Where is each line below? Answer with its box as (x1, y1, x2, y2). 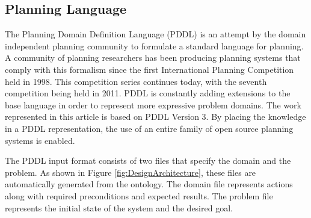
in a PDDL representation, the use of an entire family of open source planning (5, 122, 294, 134)
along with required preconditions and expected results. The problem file (5, 189, 273, 202)
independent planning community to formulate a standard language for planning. (5, 39, 304, 52)
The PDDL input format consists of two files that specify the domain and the (5, 154, 291, 167)
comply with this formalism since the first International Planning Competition (5, 63, 294, 75)
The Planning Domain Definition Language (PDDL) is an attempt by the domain (5, 28, 306, 40)
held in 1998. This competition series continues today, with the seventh (5, 75, 267, 87)
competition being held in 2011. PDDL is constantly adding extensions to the (5, 87, 291, 99)
